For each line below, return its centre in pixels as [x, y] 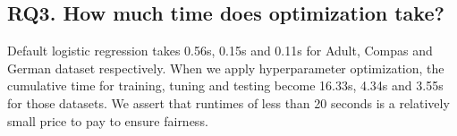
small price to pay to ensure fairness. [108, 120]
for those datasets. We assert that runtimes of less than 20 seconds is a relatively [228, 102]
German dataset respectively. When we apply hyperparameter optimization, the [226, 68]
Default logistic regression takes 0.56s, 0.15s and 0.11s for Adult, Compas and [220, 51]
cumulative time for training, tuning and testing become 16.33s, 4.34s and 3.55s [225, 85]
